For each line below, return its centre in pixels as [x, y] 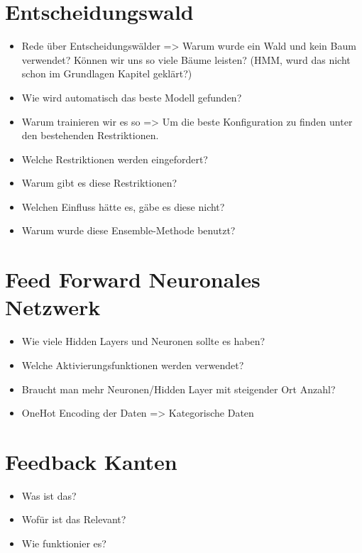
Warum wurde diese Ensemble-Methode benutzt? [128, 230]
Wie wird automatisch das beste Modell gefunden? [132, 97]
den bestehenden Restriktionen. [90, 135]
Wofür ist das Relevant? [74, 519]
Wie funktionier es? [64, 543]
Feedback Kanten [91, 461]
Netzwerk [53, 307]
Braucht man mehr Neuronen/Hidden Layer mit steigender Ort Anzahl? [179, 389]
